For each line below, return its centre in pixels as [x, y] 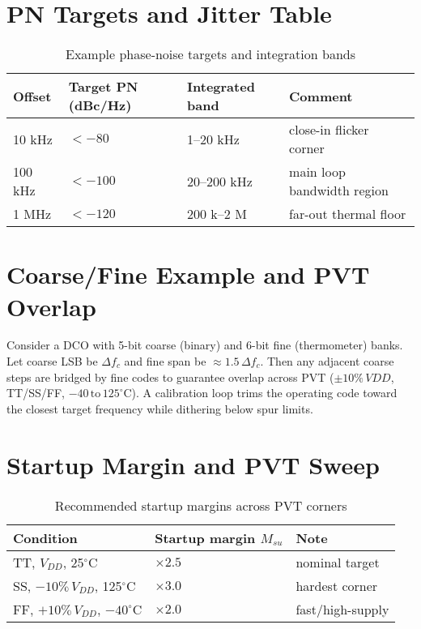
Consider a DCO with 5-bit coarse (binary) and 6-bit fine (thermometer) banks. [205, 345]
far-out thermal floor [348, 214]
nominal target [338, 562]
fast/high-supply [342, 609]
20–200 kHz [220, 181]
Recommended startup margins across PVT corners [201, 505]
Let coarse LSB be [52, 361]
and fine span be [165, 361]
